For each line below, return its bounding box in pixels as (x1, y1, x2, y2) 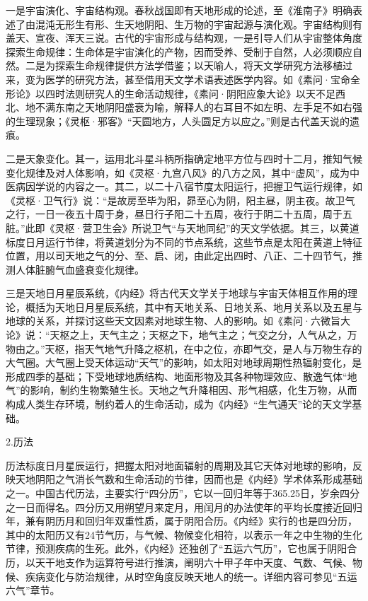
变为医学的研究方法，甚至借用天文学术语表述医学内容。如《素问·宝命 (25, 71, 350, 86)
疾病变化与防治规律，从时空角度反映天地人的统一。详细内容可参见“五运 (25, 568, 357, 583)
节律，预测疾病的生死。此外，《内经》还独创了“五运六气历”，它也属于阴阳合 (6, 541, 357, 556)
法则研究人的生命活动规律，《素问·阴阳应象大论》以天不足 (64, 86, 335, 100)
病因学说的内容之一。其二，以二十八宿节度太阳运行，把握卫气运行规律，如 (15, 179, 362, 194)
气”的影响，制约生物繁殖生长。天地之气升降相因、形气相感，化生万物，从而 (6, 383, 357, 397)
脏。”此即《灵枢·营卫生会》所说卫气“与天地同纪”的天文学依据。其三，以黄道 (6, 220, 360, 235)
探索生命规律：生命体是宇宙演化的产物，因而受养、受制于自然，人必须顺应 (6, 44, 352, 59)
